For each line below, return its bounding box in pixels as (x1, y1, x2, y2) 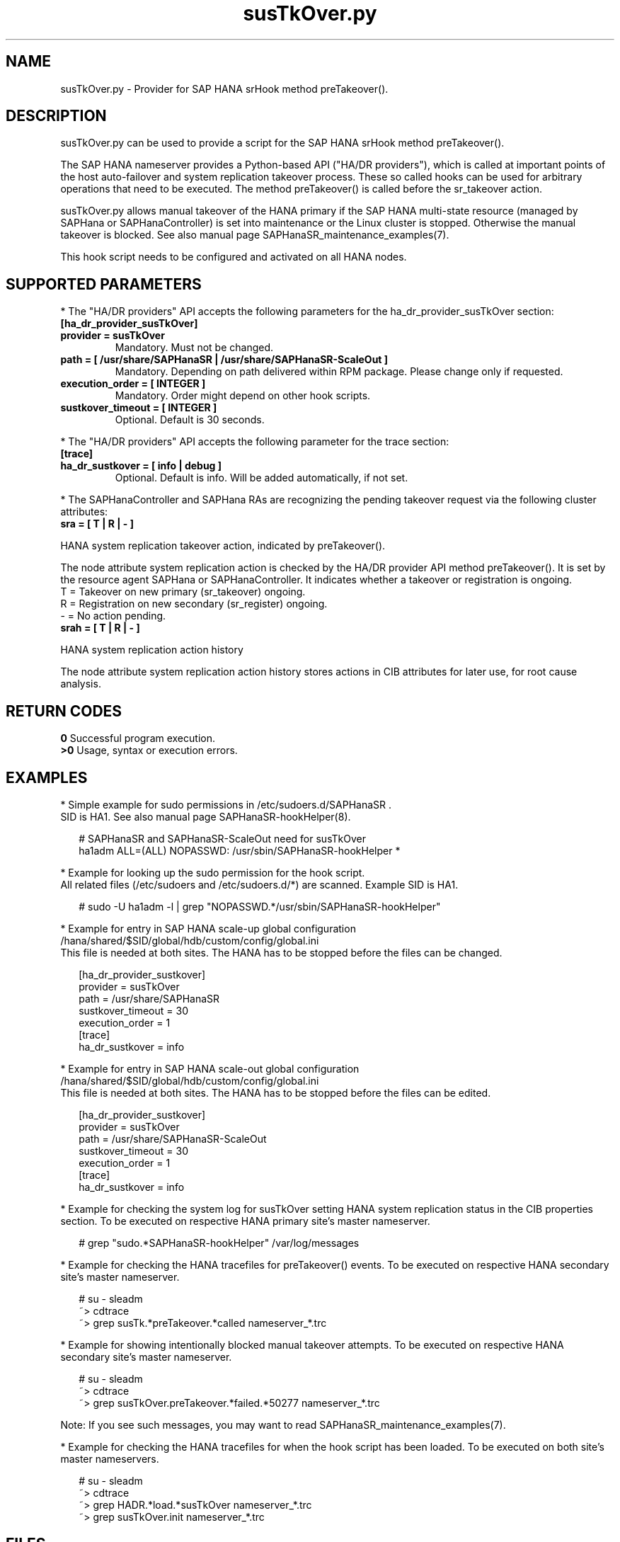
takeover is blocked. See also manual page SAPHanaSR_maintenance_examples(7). (60, 229, 449, 241)
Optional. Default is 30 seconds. (115, 413, 265, 426)
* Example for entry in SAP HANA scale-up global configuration (60, 922, 356, 935)
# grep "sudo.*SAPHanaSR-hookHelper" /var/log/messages (79, 1236, 360, 1249)
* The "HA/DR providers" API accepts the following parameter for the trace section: (60, 435, 449, 448)
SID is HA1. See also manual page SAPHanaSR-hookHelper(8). (60, 810, 351, 823)
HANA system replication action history (60, 644, 243, 656)
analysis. (60, 678, 101, 690)
